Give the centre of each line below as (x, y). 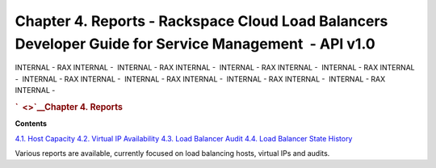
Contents (31, 124)
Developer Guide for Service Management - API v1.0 (195, 44)
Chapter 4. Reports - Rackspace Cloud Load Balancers (201, 21)
